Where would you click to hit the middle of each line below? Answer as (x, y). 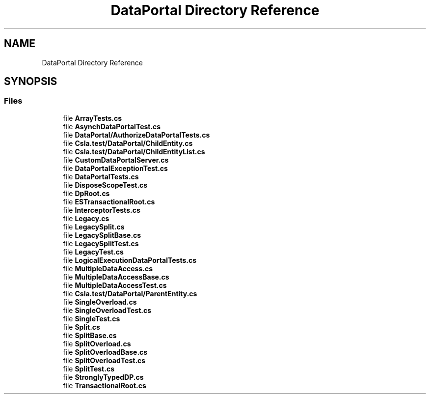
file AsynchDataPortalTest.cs (112, 126)
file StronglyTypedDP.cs (103, 377)
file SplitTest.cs (89, 369)
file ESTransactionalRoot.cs (109, 201)
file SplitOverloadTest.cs (104, 360)
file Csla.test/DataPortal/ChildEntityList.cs (134, 151)
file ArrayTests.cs (93, 118)
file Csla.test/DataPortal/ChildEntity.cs (128, 143)
